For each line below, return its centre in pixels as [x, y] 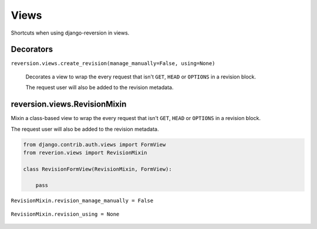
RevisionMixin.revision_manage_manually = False [82, 201]
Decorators [32, 49]
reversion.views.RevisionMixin [69, 105]
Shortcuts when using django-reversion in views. [70, 33]
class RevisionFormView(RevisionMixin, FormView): [98, 169]
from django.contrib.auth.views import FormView [95, 144]
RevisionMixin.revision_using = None [65, 214]
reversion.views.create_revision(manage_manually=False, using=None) [113, 64]
